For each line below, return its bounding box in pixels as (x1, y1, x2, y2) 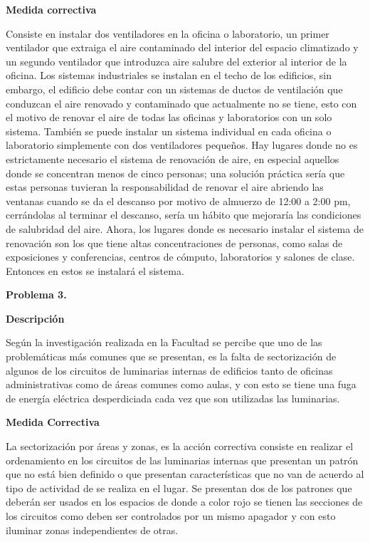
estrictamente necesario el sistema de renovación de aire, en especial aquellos (6, 151, 339, 166)
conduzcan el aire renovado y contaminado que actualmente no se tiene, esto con (6, 95, 357, 110)
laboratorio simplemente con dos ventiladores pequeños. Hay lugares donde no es (6, 137, 358, 152)
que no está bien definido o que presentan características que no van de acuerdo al (6, 467, 364, 481)
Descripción (6, 311, 65, 325)
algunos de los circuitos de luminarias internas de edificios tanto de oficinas (6, 363, 333, 377)
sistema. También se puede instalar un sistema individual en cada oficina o (6, 123, 332, 138)
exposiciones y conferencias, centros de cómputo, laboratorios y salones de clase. (6, 249, 355, 264)
